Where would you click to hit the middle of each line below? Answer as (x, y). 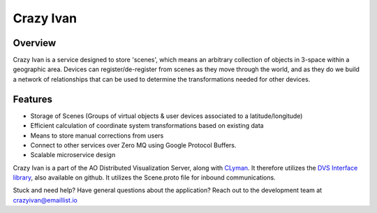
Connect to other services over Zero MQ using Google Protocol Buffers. (133, 145)
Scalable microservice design (73, 155)
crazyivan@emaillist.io (45, 200)
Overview (35, 43)
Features (32, 99)
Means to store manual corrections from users (97, 135)
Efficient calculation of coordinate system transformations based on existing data (147, 126)
